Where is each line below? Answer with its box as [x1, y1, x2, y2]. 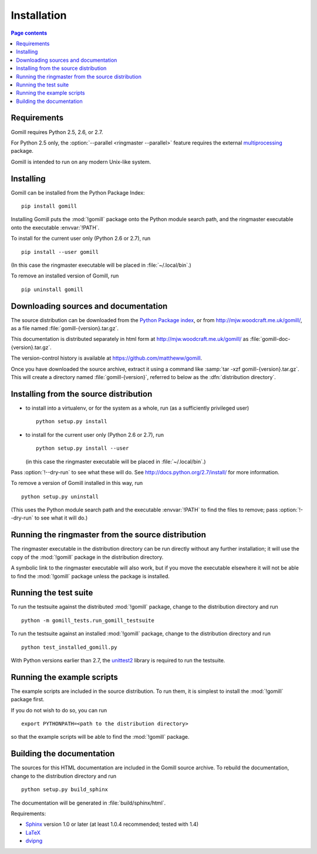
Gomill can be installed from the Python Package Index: [11, 189, 145, 196]
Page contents [11, 29, 47, 36]
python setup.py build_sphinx [21, 786, 109, 793]
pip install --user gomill [21, 249, 99, 255]
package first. [11, 696, 45, 703]
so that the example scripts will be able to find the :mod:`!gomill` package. [11, 734, 190, 741]
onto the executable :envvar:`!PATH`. [11, 224, 100, 231]
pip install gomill [21, 203, 77, 210]
